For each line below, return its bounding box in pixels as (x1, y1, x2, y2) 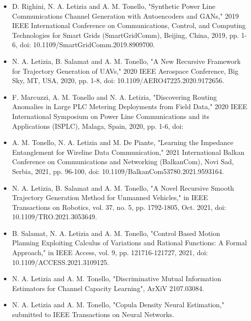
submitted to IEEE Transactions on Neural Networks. (12, 309, 174, 320)
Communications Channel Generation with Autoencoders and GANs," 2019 (12, 10, 239, 21)
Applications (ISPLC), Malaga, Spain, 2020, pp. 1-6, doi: (12, 120, 184, 131)
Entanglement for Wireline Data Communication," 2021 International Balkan (12, 146, 245, 157)
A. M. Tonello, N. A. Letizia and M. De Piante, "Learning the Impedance (12, 137, 233, 147)
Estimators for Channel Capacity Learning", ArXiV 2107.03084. (12, 283, 204, 293)
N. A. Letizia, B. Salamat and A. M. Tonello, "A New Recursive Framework (12, 56, 241, 66)
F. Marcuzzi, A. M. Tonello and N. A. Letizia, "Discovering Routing (12, 91, 217, 102)
